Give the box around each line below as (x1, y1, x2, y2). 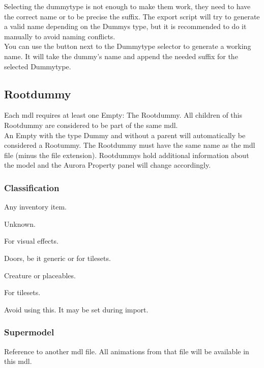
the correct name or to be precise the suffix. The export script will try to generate (4, 11, 260, 21)
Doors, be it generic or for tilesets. (4, 252, 111, 263)
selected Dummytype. (4, 61, 71, 71)
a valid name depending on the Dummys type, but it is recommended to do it (4, 21, 247, 32)
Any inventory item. (4, 201, 67, 212)
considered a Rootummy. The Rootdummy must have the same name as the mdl (4, 140, 255, 150)
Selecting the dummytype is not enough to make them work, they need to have (4, 1, 251, 11)
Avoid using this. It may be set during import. (4, 304, 149, 314)
